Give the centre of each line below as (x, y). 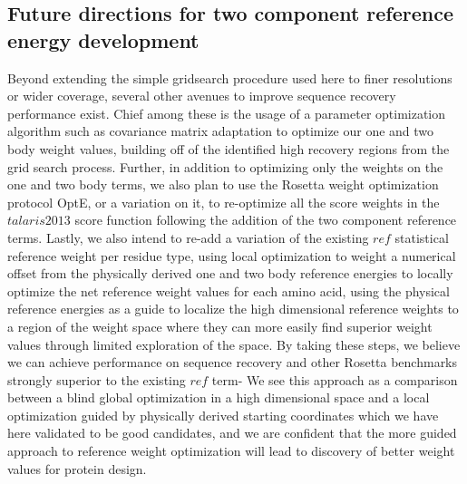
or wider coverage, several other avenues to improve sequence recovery (202, 96)
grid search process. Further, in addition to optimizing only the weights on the (225, 166)
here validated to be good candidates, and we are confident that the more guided (232, 433)
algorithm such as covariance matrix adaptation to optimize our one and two (221, 131)
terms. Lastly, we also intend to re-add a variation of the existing (188, 237)
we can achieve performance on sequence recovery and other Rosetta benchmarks (233, 362)
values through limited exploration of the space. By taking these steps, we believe (234, 344)
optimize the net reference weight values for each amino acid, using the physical (229, 290)
